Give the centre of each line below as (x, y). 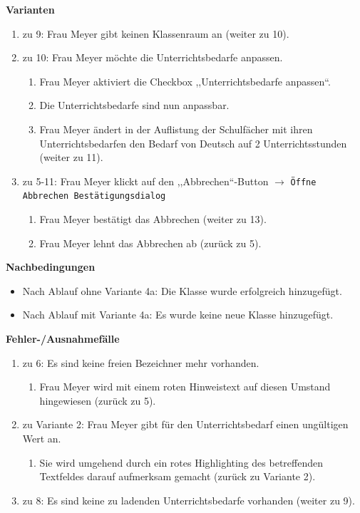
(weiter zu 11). (71, 157)
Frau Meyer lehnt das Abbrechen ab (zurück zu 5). (150, 243)
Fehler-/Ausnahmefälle (63, 339)
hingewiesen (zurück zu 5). (98, 400)
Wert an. (42, 438)
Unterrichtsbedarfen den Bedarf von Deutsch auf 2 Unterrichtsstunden (193, 143)
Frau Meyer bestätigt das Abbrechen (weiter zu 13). (153, 219)
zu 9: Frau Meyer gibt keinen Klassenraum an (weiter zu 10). (156, 33)
